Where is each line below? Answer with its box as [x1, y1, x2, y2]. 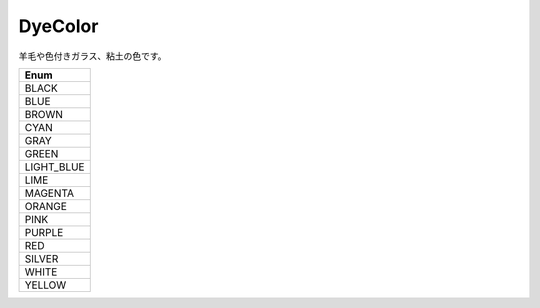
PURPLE [24, 225, 64, 239]
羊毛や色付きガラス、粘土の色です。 [18, 50, 167, 62]
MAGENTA [24, 186, 75, 200]
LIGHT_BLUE [24, 160, 85, 174]
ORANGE [24, 199, 67, 213]
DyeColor [18, 15, 99, 37]
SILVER [24, 251, 59, 265]
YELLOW [24, 278, 67, 292]
